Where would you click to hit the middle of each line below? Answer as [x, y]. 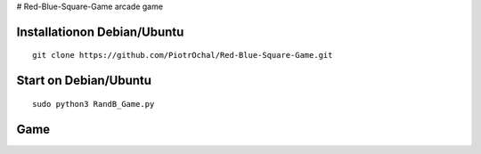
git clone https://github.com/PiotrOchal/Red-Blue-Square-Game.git [183, 55]
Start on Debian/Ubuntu [84, 81]
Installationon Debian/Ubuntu [100, 32]
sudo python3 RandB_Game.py [94, 104]
